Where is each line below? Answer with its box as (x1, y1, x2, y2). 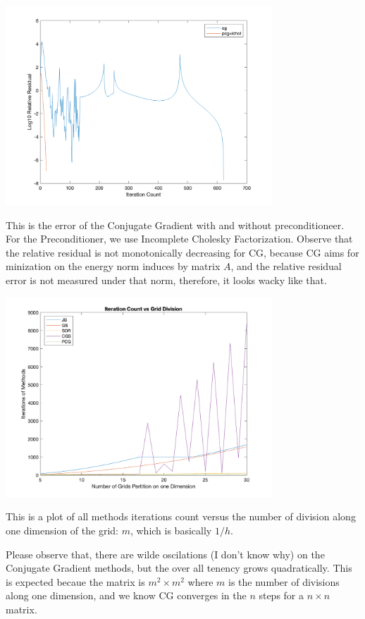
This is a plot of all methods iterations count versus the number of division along (6, 509, 356, 524)
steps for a (259, 588, 304, 603)
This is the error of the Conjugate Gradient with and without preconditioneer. (6, 217, 345, 232)
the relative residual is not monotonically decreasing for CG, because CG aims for (6, 245, 359, 259)
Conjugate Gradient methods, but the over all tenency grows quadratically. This (6, 560, 352, 575)
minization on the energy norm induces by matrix (6, 259, 221, 274)
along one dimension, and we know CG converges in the (6, 588, 247, 603)
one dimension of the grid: (6, 522, 118, 537)
